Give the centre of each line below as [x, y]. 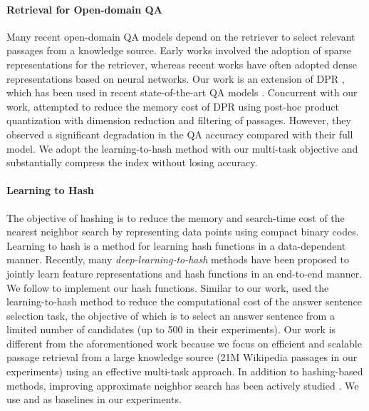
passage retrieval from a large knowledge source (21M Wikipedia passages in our [182, 357]
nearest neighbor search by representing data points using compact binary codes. [183, 232]
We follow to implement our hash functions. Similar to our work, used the [168, 287]
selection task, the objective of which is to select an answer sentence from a [171, 315]
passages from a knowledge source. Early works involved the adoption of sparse [179, 50]
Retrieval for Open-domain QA [84, 9]
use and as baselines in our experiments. [94, 399]
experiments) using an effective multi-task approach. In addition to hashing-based [185, 371]
